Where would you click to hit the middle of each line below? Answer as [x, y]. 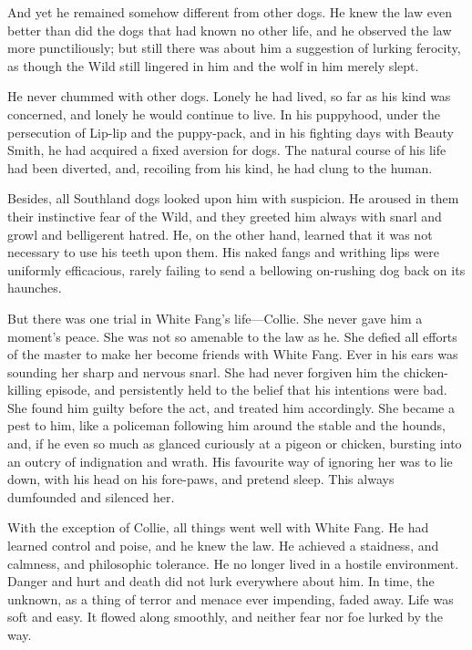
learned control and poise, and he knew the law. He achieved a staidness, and [223, 546]
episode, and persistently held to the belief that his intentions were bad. [246, 390]
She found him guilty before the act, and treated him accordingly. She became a [231, 407]
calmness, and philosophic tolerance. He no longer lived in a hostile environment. [233, 563]
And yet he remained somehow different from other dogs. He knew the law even [230, 12]
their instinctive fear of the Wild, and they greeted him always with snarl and [225, 216]
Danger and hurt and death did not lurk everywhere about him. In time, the [221, 581]
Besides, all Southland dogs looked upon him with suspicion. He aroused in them [233, 198]
